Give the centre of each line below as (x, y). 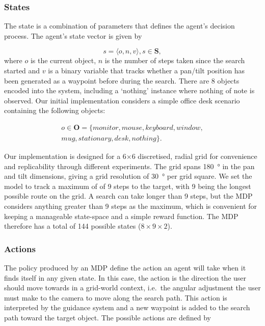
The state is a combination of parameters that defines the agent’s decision (120, 26)
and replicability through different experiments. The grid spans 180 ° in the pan (129, 166)
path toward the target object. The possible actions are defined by (108, 317)
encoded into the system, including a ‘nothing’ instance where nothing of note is (129, 90)
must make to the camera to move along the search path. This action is (116, 297)
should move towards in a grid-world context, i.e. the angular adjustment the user (132, 288)
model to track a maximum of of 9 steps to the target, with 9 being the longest (128, 186)
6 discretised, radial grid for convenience (194, 156)
